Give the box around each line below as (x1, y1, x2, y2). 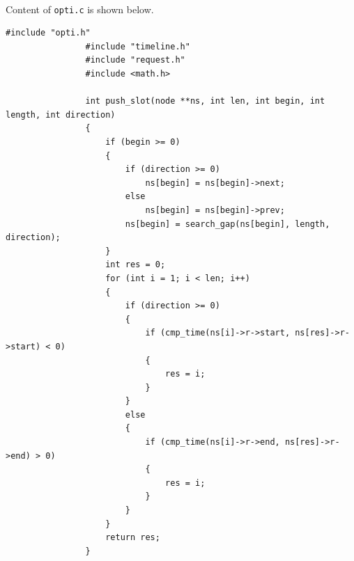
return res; (105, 532, 160, 543)
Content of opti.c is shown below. (6, 1, 154, 16)
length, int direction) (6, 109, 116, 120)
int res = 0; (105, 260, 166, 270)
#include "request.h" (85, 55, 185, 65)
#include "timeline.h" (85, 41, 190, 52)
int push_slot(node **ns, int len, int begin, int (85, 96, 325, 106)
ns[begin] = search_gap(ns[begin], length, (125, 219, 330, 229)
